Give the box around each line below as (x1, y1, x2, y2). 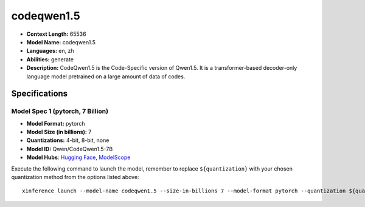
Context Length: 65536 (26, 30, 86, 38)
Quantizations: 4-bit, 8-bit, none (26, 137, 109, 144)
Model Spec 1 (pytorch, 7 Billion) (11, 107, 109, 115)
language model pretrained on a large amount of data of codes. (26, 73, 186, 80)
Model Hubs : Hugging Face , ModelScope (26, 154, 131, 161)
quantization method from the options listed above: (11, 174, 139, 180)
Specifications (11, 89, 68, 99)
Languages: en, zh (26, 47, 74, 55)
